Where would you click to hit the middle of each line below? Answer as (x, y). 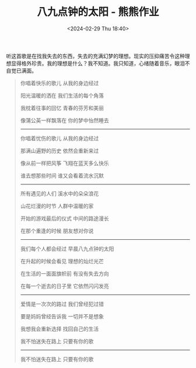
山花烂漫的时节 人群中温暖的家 (57, 206)
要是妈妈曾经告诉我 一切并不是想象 (62, 316)
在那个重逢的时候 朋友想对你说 (57, 231)
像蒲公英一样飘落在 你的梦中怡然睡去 (64, 120)
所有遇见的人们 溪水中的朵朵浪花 (60, 193)
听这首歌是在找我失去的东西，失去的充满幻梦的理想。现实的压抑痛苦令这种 (95, 56)
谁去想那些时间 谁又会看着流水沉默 (62, 176)
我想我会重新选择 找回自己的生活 (60, 329)
